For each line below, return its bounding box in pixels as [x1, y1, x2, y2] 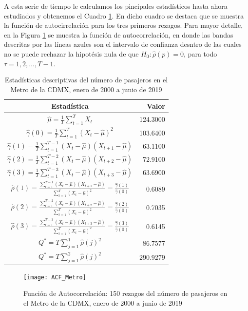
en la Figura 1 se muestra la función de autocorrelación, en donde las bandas [4, 29, 233, 39]
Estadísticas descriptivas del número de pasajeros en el [4, 75, 168, 85]
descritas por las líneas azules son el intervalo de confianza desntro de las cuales [4, 39, 242, 49]
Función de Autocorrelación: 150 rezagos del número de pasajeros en [23, 288, 228, 298]
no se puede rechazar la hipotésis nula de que [4, 48, 139, 58]
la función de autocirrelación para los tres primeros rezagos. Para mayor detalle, [4, 20, 243, 30]
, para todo [184, 48, 217, 58]
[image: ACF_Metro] [23, 274, 86, 281]
